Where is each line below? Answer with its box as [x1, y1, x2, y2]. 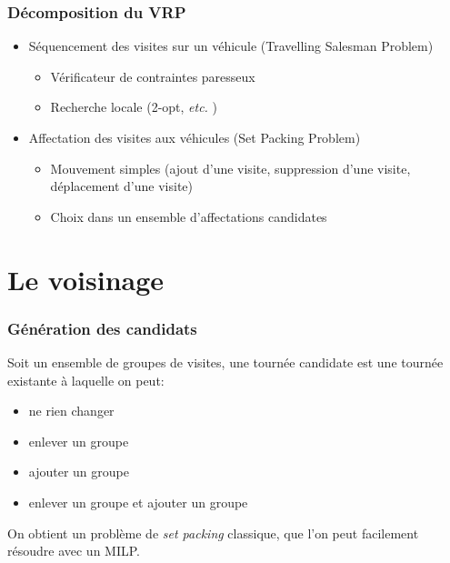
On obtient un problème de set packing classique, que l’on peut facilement [7, 523, 419, 542]
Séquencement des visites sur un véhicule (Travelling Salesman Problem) [28, 36, 434, 55]
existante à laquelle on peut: [7, 370, 165, 389]
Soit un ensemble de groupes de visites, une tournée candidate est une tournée [7, 352, 444, 371]
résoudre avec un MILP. [7, 541, 140, 560]
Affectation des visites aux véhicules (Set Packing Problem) [28, 128, 361, 146]
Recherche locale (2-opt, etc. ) [50, 97, 218, 116]
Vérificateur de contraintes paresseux [50, 66, 255, 85]
